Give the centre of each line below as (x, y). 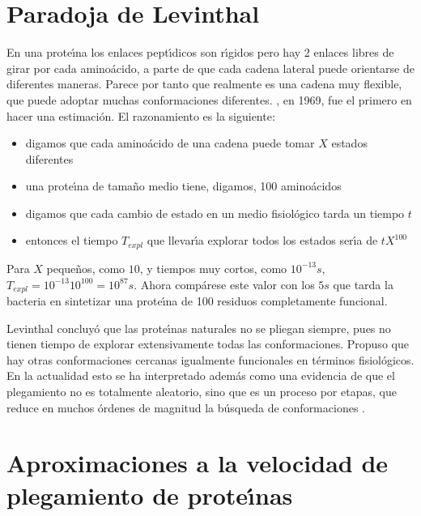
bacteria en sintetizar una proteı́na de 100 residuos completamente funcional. (197, 300)
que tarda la (363, 284)
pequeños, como (86, 268)
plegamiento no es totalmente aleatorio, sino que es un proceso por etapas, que (202, 391)
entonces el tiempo (72, 240)
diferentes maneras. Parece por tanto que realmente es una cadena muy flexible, (204, 84)
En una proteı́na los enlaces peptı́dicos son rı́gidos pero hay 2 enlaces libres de (200, 52)
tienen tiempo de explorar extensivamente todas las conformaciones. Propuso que (208, 344)
